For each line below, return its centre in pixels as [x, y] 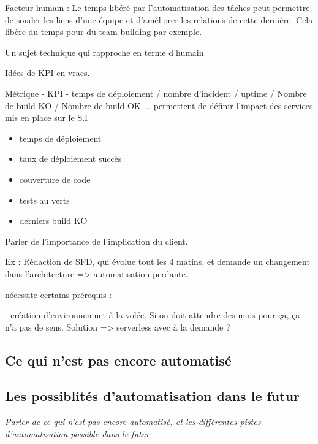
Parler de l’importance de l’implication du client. [97, 241]
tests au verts [44, 200]
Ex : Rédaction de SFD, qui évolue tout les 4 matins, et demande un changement [157, 262]
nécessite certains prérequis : [59, 294]
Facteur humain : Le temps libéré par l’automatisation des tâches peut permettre [157, 7]
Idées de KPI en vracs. [47, 73]
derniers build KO [53, 220]
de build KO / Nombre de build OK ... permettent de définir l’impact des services [159, 105]
